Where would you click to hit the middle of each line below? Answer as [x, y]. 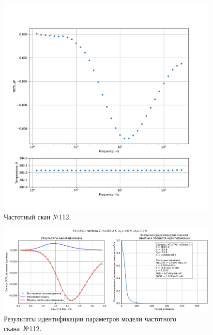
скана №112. [23, 328]
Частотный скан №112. [38, 216]
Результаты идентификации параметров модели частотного [90, 319]
